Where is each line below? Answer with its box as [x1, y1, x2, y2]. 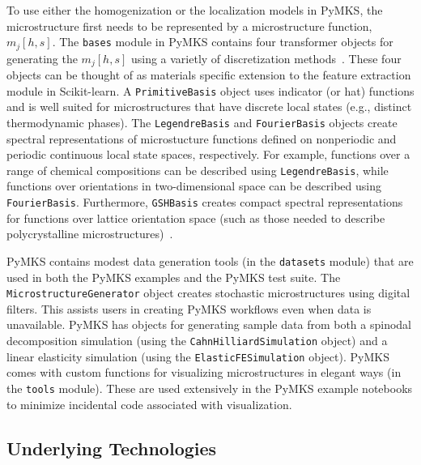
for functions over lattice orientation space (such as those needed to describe [6, 209, 385, 226]
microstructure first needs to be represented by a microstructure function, [6, 17, 372, 34]
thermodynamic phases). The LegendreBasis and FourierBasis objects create [6, 113, 398, 130]
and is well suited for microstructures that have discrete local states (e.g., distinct [6, 98, 412, 115]
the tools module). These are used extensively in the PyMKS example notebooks [6, 379, 413, 396]
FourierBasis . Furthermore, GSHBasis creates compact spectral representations [6, 194, 403, 211]
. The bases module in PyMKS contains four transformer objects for [52, 33, 393, 50]
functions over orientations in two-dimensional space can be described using [6, 177, 381, 194]
